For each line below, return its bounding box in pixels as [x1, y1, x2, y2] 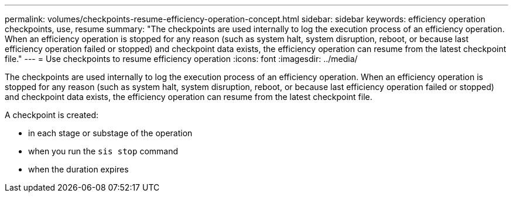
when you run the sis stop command [28, 146, 179, 156]
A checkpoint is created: [5, 110, 98, 120]
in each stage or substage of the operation [28, 128, 193, 138]
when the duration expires [28, 164, 129, 174]
